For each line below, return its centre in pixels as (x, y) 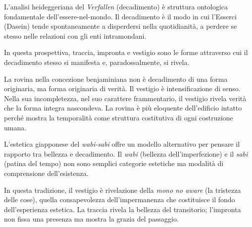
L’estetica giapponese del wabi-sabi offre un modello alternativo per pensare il (122, 144)
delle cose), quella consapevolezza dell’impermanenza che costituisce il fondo (120, 199)
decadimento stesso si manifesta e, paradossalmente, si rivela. (97, 62)
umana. (15, 127)
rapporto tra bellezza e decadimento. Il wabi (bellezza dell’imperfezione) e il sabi (126, 153)
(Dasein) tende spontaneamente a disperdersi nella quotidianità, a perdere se (121, 26)
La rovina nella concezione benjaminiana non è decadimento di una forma (116, 79)
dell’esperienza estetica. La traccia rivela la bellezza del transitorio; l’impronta (123, 209)
